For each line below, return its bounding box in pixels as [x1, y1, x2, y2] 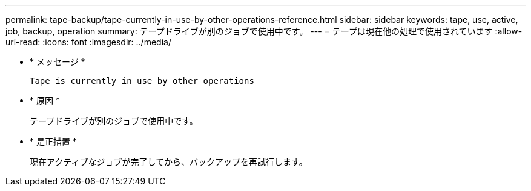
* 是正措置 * [30, 136, 77, 146]
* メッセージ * [30, 57, 85, 67]
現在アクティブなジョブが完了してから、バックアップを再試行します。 [30, 157, 308, 167]
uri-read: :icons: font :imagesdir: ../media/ [5, 37, 171, 47]
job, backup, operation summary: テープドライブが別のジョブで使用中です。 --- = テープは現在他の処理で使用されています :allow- [5, 26, 523, 36]
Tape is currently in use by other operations [30, 76, 254, 86]
